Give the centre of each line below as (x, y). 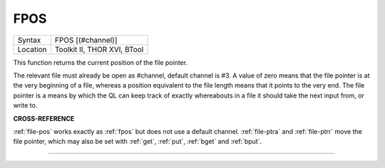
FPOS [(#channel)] (86, 40)
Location (32, 49)
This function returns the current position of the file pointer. (101, 62)
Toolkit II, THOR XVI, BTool (99, 49)
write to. (25, 105)
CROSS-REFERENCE (44, 118)
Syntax (29, 40)
